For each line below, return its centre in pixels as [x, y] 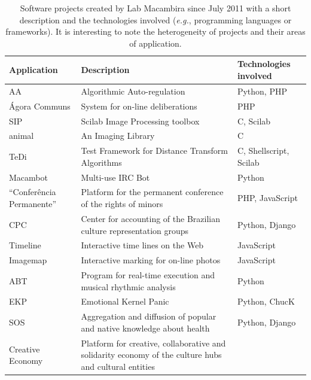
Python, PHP [262, 91]
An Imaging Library [118, 136]
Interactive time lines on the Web [142, 245]
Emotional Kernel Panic [125, 301]
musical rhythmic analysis [128, 286]
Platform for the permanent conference [152, 192]
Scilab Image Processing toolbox [140, 121]
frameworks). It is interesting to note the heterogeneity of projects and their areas [155, 31]
